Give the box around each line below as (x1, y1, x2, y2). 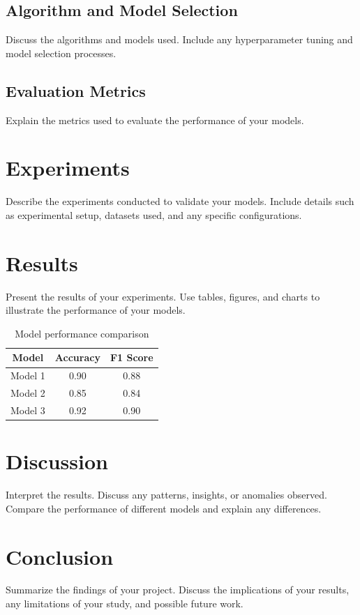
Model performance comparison (15, 326, 149, 340)
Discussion (6, 447, 108, 476)
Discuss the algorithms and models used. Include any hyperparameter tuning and (6, 32, 353, 47)
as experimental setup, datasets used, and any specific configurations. (6, 207, 302, 222)
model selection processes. (6, 45, 117, 60)
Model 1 (10, 368, 45, 383)
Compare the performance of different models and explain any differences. (6, 501, 322, 515)
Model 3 (10, 402, 45, 417)
